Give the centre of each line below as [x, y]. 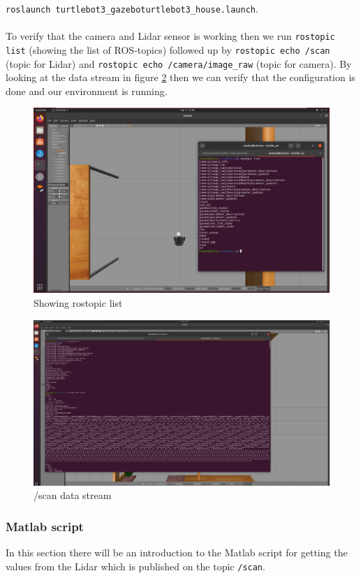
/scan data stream [73, 495]
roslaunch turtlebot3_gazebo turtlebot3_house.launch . [132, 8]
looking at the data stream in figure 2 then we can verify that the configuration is [180, 77]
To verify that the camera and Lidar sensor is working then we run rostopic [170, 36]
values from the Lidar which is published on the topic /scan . [135, 566]
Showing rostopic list [78, 303]
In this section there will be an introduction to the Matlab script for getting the [177, 552]
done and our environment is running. [87, 91]
